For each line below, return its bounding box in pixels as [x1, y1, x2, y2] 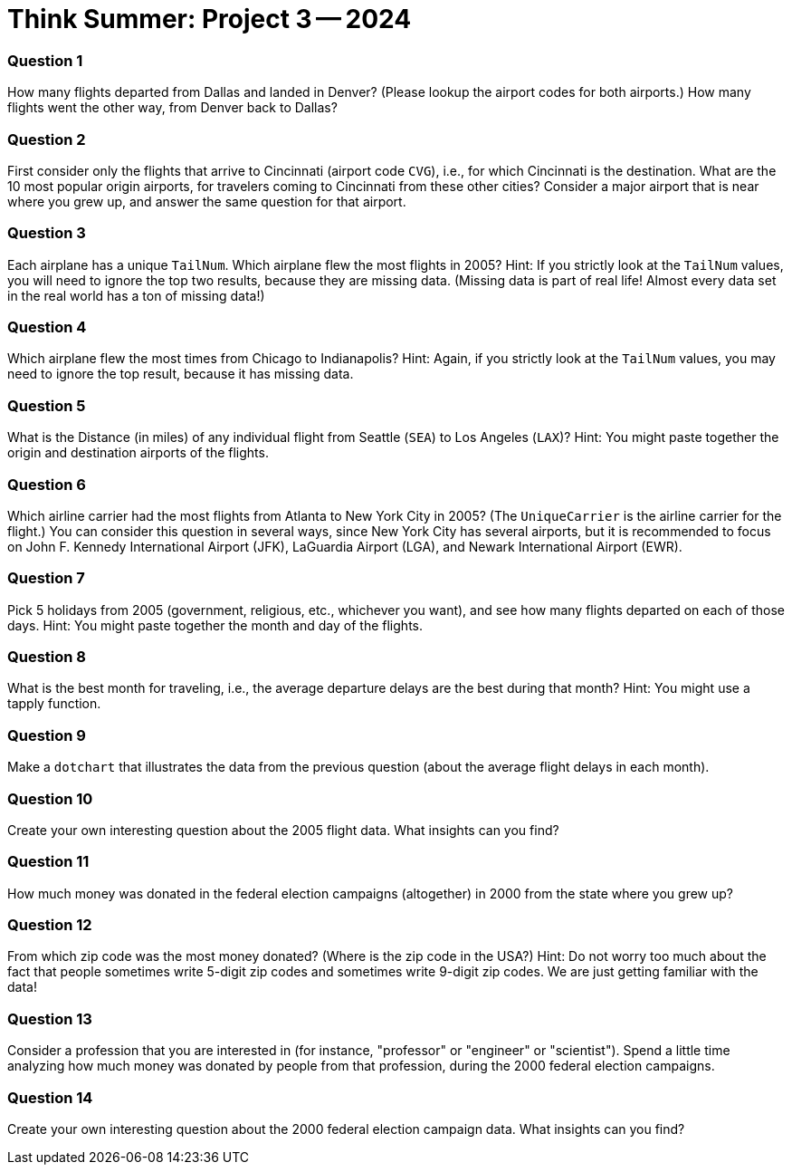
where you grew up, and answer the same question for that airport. [7, 193, 406, 209]
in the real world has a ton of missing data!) [7, 287, 265, 303]
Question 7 [7, 569, 85, 588]
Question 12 [7, 916, 92, 934]
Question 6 [7, 475, 86, 494]
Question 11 [7, 852, 90, 871]
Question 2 [7, 130, 86, 149]
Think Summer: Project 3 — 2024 [7, 4, 412, 34]
